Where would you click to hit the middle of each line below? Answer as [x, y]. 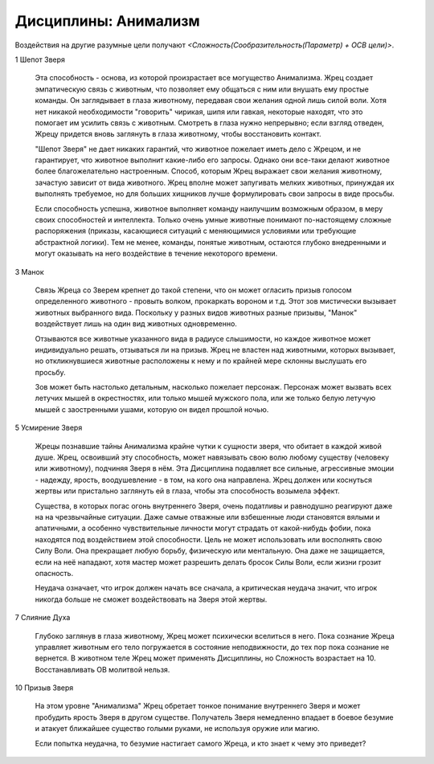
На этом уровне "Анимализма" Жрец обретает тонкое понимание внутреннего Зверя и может [198, 706]
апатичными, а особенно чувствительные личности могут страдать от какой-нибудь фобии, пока [203, 528]
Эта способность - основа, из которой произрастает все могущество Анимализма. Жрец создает [204, 78]
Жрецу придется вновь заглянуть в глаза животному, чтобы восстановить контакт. [178, 134]
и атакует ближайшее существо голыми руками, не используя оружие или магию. [177, 729]
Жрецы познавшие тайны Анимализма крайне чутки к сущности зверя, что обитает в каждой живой [208, 446]
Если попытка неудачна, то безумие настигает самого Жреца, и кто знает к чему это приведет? [201, 743]
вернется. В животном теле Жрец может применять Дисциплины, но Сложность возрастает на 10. [206, 658]
